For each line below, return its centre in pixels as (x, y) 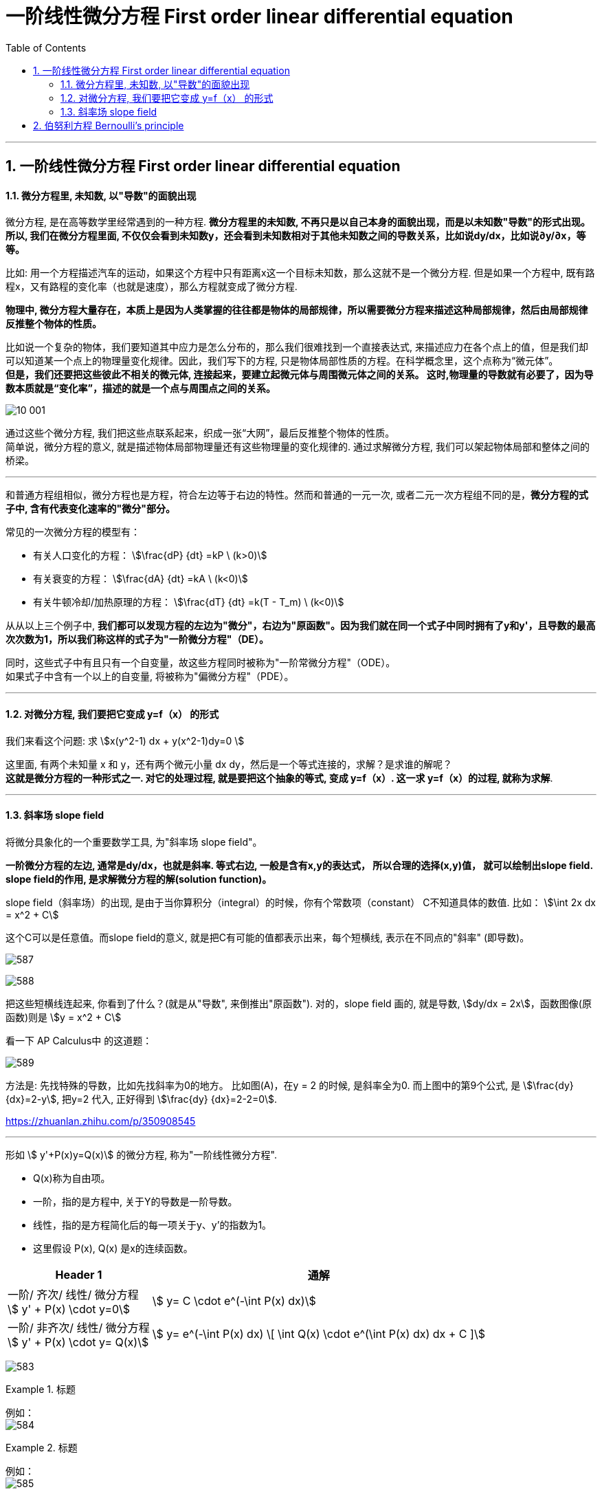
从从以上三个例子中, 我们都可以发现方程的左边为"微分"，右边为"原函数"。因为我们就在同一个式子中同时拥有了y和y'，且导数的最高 (301, 626)
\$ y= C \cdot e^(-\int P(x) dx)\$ (234, 1300)
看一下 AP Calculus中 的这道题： (79, 1040)
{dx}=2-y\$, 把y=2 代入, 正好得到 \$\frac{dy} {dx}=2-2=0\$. (141, 1099)
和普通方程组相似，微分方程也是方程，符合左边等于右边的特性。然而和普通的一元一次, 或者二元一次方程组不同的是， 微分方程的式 (297, 495)
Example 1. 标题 (41, 1389)
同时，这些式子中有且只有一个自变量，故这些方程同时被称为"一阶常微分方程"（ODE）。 (201, 663)
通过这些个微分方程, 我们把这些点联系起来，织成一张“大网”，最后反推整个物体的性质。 (200, 433)
